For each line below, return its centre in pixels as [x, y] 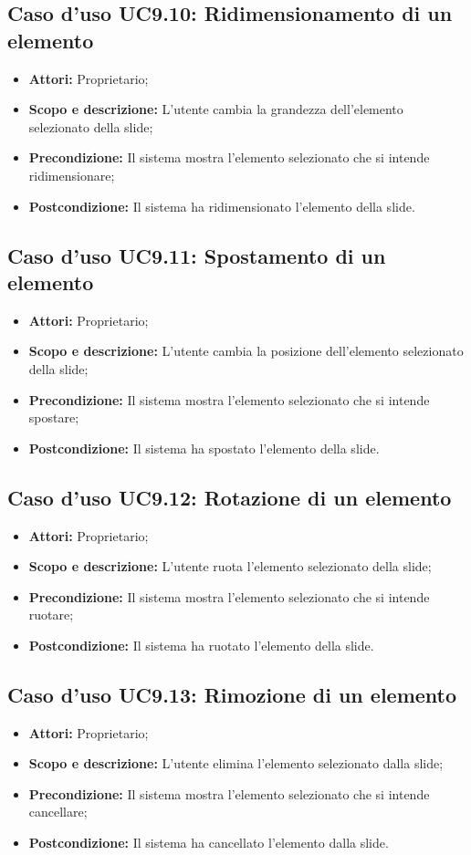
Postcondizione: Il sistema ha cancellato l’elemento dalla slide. [209, 843]
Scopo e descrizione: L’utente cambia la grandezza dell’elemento [216, 109]
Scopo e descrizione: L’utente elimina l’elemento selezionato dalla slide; [236, 763]
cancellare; [58, 812]
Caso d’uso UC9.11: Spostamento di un [197, 255]
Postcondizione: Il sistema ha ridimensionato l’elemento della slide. [222, 206]
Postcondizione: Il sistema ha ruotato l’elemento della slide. [201, 645]
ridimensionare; [72, 175]
